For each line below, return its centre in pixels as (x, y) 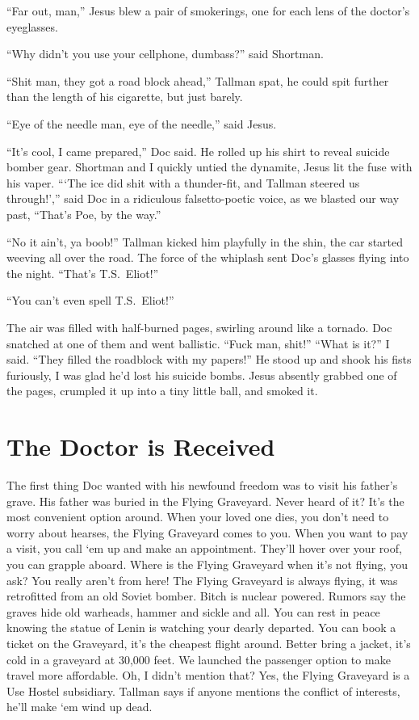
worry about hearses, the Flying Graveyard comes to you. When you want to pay (207, 532)
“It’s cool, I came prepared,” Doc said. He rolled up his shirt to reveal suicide (198, 151)
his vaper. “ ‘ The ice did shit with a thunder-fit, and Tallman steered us (183, 182)
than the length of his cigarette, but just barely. (125, 97)
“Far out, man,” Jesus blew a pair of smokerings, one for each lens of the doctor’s (208, 11)
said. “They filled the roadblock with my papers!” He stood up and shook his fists (209, 359)
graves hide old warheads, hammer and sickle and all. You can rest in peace (193, 611)
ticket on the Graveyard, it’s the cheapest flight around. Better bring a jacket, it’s (209, 643)
